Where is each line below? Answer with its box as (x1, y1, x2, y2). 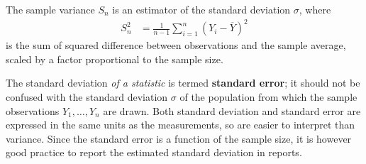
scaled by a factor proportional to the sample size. (6, 51, 223, 66)
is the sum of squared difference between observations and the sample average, (6, 38, 346, 53)
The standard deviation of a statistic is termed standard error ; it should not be (6, 75, 360, 90)
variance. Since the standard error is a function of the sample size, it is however (6, 131, 352, 146)
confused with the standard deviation (6, 89, 168, 104)
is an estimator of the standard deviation (112, 2, 291, 16)
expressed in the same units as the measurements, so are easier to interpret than (6, 117, 355, 132)
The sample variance (6, 2, 95, 16)
